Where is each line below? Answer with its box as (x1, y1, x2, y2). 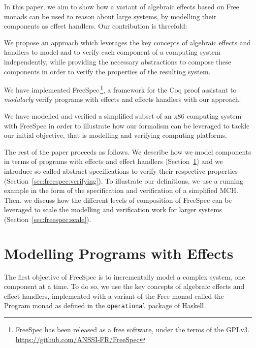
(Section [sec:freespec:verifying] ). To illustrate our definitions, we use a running (4, 175, 243, 186)
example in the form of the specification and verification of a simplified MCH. (4, 185, 238, 195)
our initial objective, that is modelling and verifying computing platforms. (4, 130, 227, 140)
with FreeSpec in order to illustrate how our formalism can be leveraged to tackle (4, 120, 250, 130)
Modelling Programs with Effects (4, 243, 233, 263)
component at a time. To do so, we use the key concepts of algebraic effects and (4, 281, 245, 291)
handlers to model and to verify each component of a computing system (4, 47, 221, 57)
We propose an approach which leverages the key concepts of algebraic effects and (4, 37, 251, 47)
